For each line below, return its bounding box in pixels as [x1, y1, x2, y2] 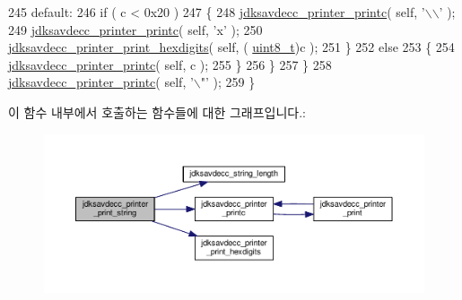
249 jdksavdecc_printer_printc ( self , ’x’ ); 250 [8, 20, 263, 39]
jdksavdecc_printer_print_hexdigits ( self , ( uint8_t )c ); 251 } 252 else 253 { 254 [8, 38, 455, 56]
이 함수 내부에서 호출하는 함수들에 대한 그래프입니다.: [8, 102, 306, 121]
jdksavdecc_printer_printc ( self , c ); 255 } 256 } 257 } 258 [8, 55, 332, 73]
